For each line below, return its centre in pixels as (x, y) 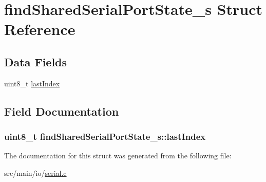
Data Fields (36, 61)
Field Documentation (62, 111)
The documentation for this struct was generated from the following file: (118, 156)
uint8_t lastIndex (32, 83)
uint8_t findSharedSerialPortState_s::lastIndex (105, 136)
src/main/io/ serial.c (35, 172)
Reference (40, 29)
